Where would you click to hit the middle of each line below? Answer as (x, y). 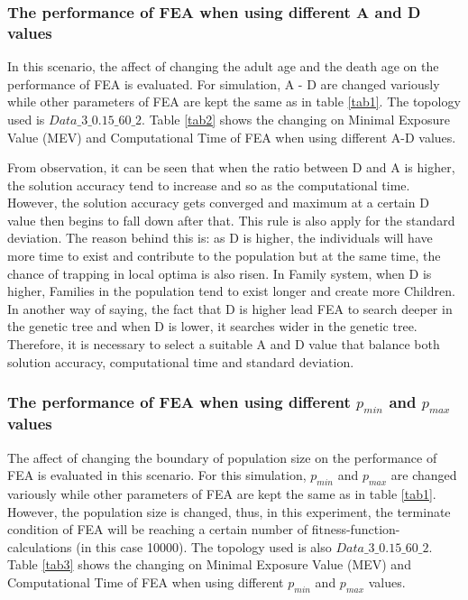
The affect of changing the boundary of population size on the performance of (222, 457)
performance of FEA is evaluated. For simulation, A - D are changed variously (224, 83)
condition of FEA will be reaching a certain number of (158, 529)
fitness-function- (356, 529)
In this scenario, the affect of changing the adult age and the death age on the (223, 66)
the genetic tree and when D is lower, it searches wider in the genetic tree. (212, 326)
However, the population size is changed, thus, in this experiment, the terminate (229, 511)
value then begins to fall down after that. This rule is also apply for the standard (231, 220)
